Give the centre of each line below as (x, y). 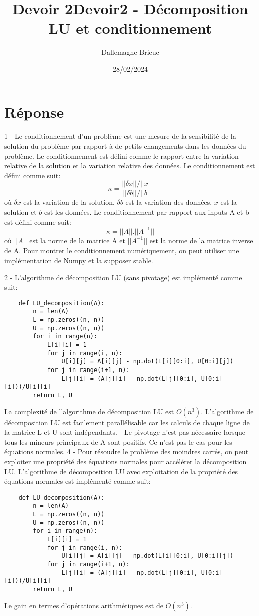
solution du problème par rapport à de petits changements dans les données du (125, 146)
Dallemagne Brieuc (130, 52)
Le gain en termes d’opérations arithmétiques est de (84, 605)
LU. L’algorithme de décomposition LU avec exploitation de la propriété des (121, 471)
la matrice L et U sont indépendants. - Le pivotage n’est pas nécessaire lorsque (125, 432)
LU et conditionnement (130, 28)
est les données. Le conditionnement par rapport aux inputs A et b (147, 212)
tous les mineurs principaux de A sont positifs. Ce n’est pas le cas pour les (118, 442)
